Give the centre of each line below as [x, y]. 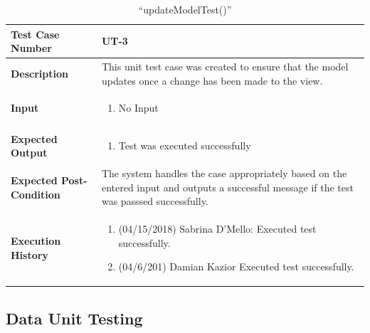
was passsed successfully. [155, 201]
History [30, 254]
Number [31, 48]
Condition [36, 194]
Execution [36, 240]
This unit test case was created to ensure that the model [225, 67]
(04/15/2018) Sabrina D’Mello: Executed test [217, 229]
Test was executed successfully [185, 146]
